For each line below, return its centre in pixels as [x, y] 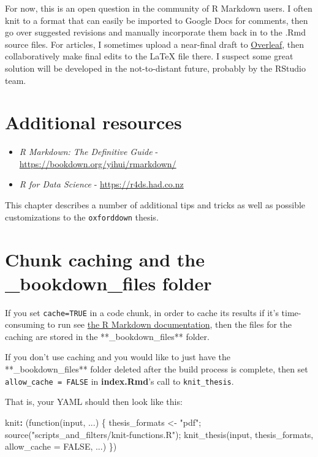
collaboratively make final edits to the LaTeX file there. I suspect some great [149, 56]
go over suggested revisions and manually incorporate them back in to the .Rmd [156, 32]
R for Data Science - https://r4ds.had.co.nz [101, 184]
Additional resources [93, 122]
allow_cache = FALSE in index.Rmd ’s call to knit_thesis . [119, 381]
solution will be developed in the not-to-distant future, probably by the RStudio [155, 68]
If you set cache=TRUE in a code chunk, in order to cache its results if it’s [142, 312]
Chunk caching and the [105, 259]
